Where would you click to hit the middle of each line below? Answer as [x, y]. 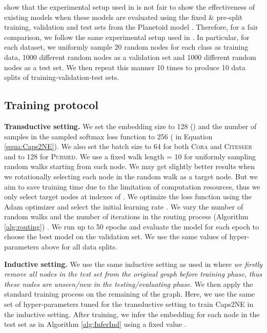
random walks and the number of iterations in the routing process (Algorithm [126, 216]
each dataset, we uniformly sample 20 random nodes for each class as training [126, 47]
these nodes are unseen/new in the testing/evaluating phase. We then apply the [129, 284]
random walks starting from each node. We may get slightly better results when [130, 166]
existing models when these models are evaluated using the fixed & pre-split [124, 17]
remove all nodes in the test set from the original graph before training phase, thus [133, 274]
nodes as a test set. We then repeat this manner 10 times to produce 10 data [125, 67]
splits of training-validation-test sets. [62, 77]
